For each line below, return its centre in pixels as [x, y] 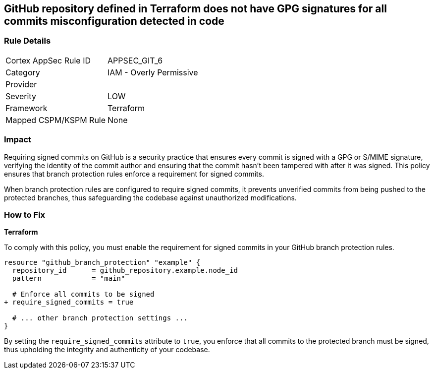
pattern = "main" [69, 279]
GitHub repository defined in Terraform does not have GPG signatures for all [195, 9]
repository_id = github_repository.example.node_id [125, 271]
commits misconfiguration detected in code [114, 21]
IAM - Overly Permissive [153, 72]
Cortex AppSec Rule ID [48, 60]
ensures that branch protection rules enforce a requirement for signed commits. [134, 174]
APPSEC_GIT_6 [135, 60]
